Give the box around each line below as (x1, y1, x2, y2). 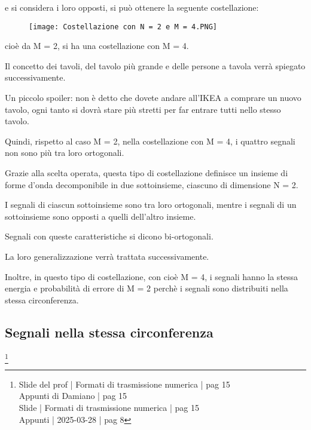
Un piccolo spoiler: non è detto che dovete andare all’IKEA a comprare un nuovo (5, 91, 301, 104)
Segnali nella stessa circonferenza (5, 322, 214, 341)
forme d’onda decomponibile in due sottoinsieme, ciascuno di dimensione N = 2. (5, 178, 298, 191)
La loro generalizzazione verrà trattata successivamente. (5, 250, 209, 262)
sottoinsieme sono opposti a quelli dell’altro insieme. (5, 210, 196, 222)
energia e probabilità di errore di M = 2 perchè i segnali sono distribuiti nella (5, 282, 288, 294)
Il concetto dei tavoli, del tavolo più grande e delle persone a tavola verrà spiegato (5, 59, 306, 72)
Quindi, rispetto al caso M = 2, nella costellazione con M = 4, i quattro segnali (5, 134, 295, 147)
